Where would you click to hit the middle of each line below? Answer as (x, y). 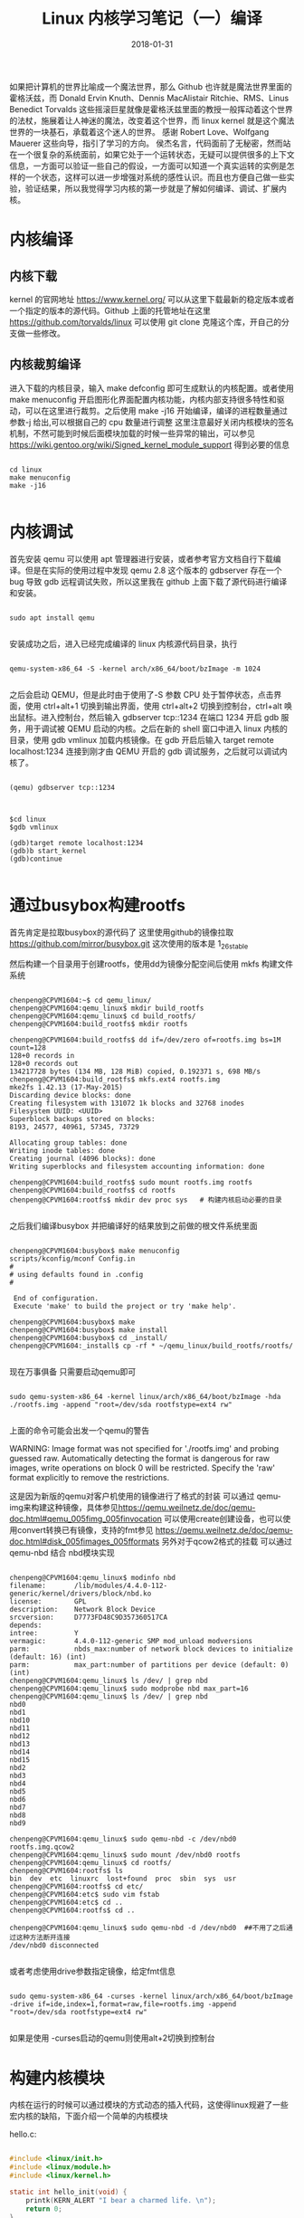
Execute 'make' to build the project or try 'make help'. (125, 1307)
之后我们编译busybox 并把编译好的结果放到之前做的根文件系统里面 (133, 1226)
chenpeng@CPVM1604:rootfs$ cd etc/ (76, 1887)
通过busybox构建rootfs (97, 905)
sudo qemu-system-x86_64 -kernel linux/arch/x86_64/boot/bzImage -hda (145, 1397)
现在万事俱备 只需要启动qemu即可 (73, 1372)
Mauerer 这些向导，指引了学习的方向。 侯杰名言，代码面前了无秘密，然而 (146, 143)
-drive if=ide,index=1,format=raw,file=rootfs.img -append (123, 2004)
